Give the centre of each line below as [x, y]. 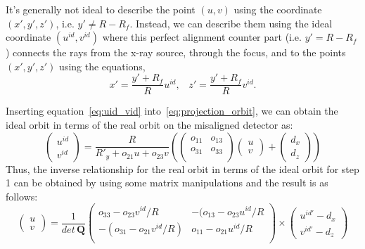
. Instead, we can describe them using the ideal [231, 23]
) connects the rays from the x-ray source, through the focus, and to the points [176, 52]
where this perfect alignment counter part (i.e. [202, 37]
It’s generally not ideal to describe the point [101, 9]
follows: [22, 196]
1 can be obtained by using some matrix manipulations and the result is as [167, 183]
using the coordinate [278, 9]
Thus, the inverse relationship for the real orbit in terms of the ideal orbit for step [182, 168]
